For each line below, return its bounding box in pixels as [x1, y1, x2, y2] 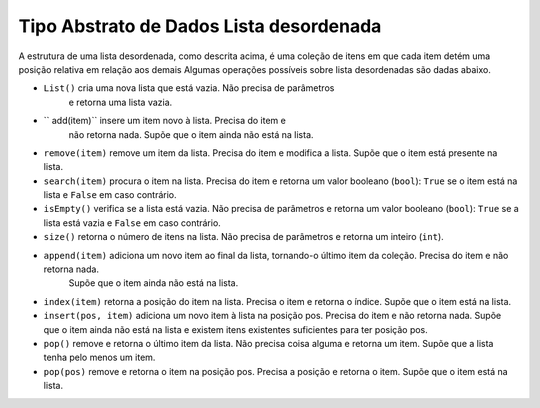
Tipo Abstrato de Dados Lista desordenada [18, 15, 382, 37]
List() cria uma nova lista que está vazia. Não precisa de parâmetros [43, 82, 335, 94]
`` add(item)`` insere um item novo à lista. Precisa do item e [43, 115, 287, 127]
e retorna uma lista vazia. [68, 96, 173, 108]
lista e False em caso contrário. [43, 189, 177, 201]
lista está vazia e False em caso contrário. [43, 216, 222, 229]
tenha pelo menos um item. [43, 351, 156, 364]
